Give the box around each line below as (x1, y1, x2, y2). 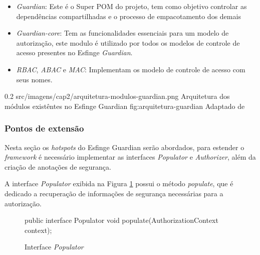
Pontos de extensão (5, 122, 84, 135)
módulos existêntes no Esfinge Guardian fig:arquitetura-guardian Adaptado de (5, 100, 245, 111)
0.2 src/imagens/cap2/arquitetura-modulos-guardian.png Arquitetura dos (5, 91, 230, 101)
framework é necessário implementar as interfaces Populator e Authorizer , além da (5, 152, 256, 162)
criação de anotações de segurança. (5, 161, 111, 172)
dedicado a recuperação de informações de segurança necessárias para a (5, 188, 223, 198)
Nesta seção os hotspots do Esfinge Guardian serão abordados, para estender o (5, 142, 244, 152)
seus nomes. (16, 74, 53, 84)
